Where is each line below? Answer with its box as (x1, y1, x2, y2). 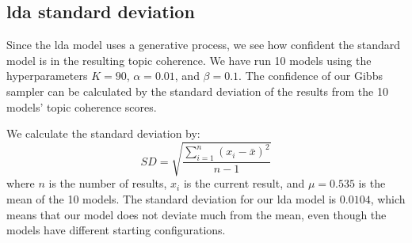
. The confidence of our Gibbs (238, 67, 383, 84)
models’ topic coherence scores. (6, 98, 157, 115)
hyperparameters (6, 67, 88, 84)
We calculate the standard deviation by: (6, 125, 200, 142)
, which (370, 190, 406, 207)
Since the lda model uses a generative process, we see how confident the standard (6, 36, 401, 53)
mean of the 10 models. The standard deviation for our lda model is (6, 190, 337, 207)
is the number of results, (48, 175, 167, 192)
